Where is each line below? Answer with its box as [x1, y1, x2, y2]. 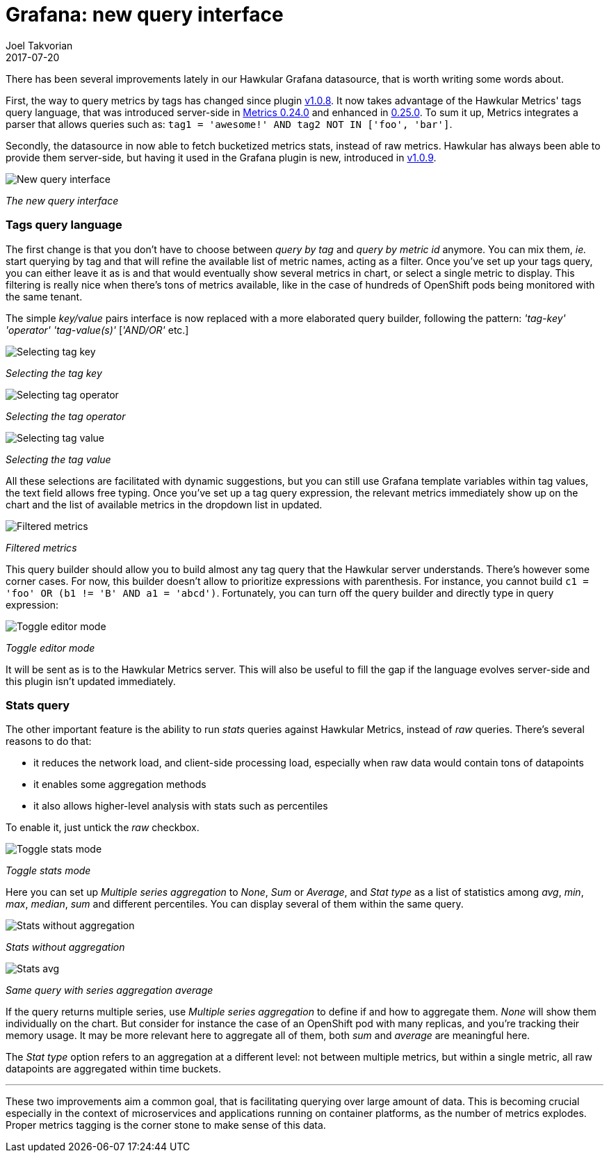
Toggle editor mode [6, 641, 95, 654]
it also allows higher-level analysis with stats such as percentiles [33, 800, 328, 812]
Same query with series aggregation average [6, 984, 213, 997]
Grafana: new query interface [6, 3, 284, 26]
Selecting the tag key [6, 367, 102, 379]
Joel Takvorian [6, 39, 73, 51]
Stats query [6, 698, 70, 712]
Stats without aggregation [6, 941, 125, 954]
